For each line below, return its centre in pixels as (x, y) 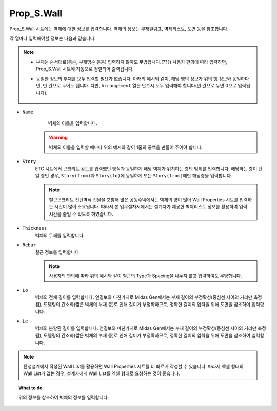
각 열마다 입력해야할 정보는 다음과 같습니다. (53, 38)
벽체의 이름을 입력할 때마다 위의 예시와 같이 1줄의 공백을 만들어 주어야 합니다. (126, 147)
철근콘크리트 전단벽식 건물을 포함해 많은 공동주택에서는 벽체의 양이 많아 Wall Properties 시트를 (144, 199)
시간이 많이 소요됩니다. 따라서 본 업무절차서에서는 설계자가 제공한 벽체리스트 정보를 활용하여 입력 (151, 207)
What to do (31, 388)
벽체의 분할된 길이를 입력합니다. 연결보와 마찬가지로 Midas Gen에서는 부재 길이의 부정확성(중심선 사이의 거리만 (146, 328)
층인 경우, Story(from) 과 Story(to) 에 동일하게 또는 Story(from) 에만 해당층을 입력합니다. (136, 176)
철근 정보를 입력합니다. (58, 252)
